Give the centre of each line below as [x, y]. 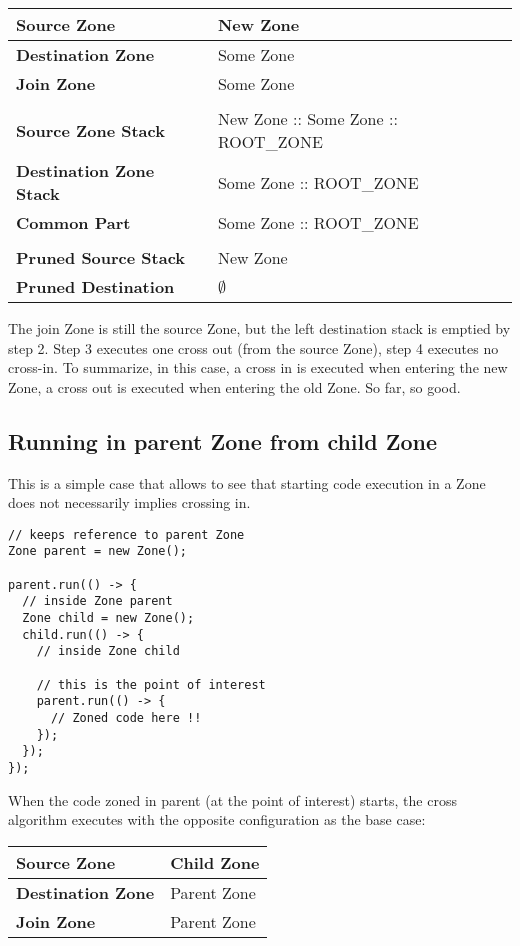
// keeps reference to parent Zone [126, 534]
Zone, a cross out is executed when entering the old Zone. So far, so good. [234, 386]
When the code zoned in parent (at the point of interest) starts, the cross [232, 799]
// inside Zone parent [97, 601]
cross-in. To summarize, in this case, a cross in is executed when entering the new [258, 367]
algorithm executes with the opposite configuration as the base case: [217, 819]
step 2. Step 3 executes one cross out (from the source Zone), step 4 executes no [253, 347]
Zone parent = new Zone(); [97, 551]
